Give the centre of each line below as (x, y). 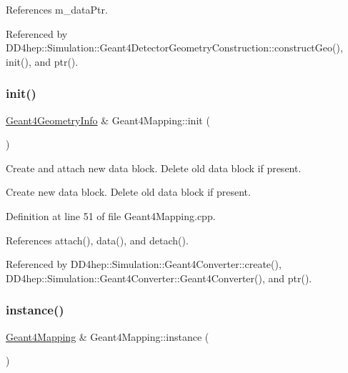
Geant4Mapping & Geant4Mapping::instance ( (108, 336)
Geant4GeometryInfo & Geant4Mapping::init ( (108, 120)
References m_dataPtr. (57, 9)
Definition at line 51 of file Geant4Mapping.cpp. (111, 215)
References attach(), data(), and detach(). (97, 240)
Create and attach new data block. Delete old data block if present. (154, 168)
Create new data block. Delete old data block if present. (128, 192)
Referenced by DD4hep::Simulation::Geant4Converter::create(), (144, 264)
